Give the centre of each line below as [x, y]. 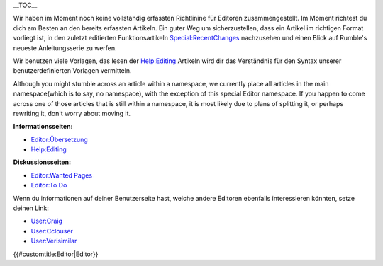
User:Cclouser [52, 231]
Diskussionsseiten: [42, 162]
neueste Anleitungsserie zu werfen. [65, 48]
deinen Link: [31, 208]
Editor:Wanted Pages [61, 175]
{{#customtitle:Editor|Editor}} [56, 254]
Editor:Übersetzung [59, 139]
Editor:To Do [49, 185]
